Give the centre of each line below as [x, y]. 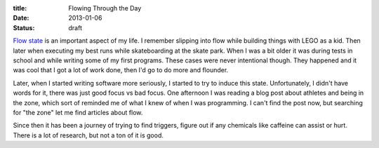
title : [20, 8]
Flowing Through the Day [105, 8]
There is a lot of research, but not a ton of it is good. [88, 135]
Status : [24, 27]
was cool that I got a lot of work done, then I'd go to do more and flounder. [121, 70]
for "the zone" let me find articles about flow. [78, 112]
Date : [21, 18]
